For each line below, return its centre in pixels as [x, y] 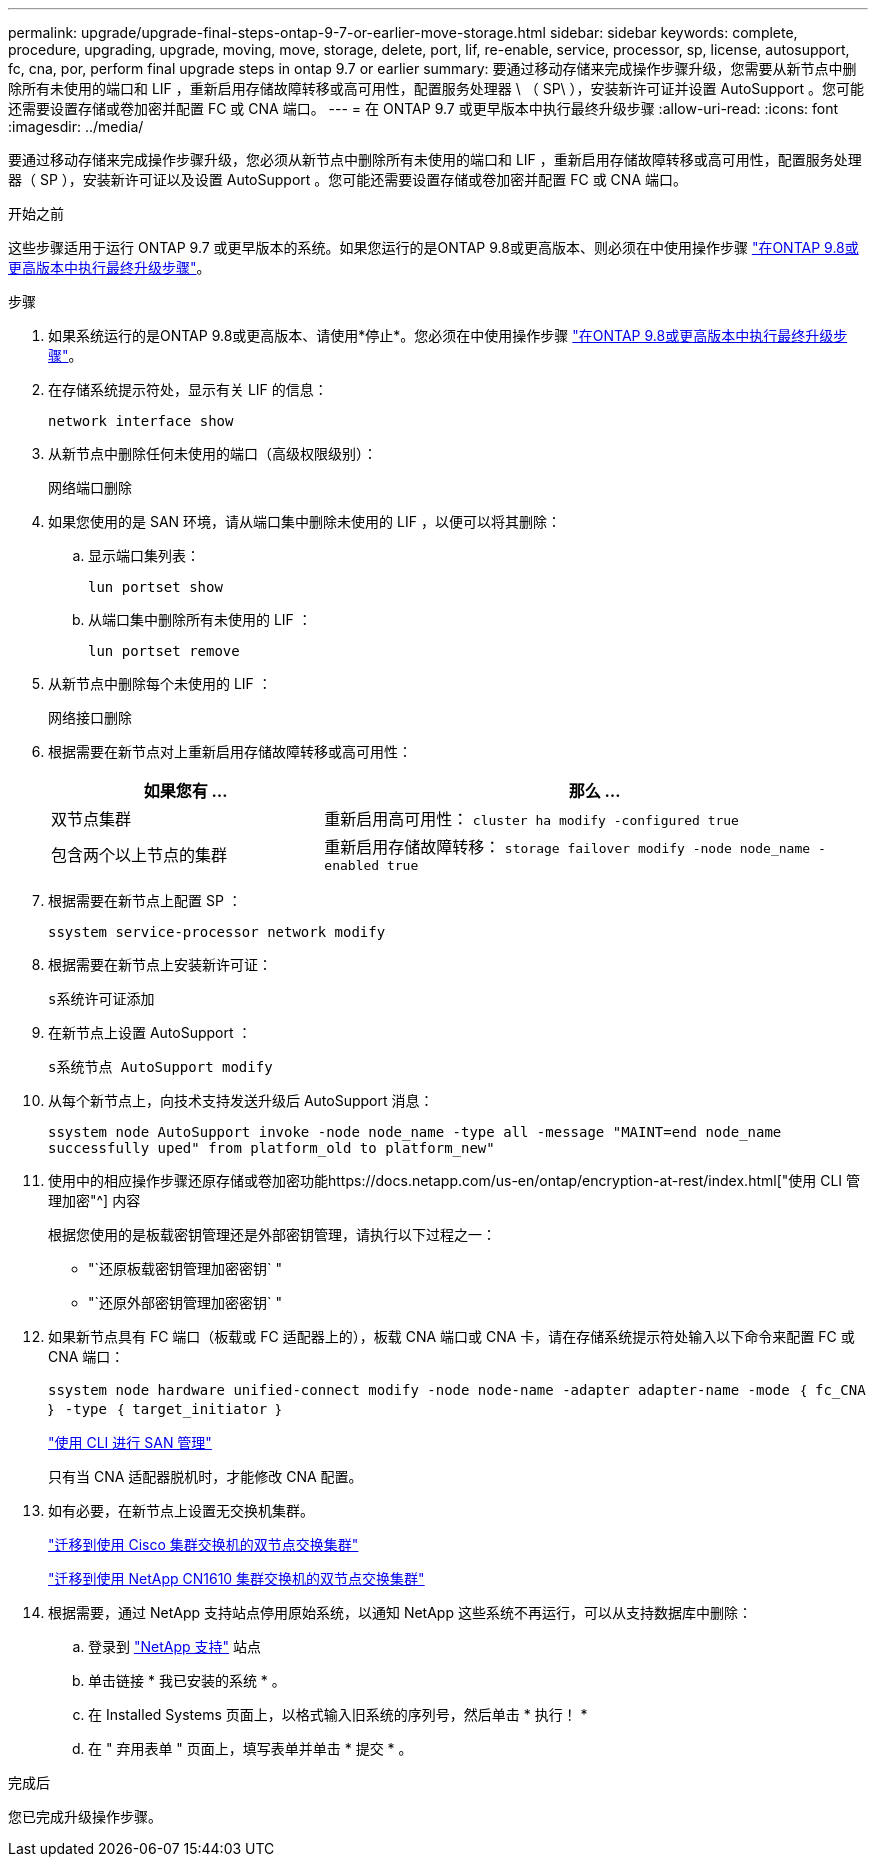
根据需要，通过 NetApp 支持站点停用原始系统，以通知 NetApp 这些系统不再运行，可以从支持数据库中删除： [400, 1612]
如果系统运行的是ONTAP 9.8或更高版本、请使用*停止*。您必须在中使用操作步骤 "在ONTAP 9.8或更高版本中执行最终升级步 [448, 335]
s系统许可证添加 [101, 999]
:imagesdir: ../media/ [76, 126]
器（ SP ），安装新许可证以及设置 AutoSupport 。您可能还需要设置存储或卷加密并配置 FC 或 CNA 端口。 [347, 179]
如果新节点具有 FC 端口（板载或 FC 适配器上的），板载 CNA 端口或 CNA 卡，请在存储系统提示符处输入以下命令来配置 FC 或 [451, 1336]
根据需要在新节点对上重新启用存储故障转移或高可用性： [230, 751]
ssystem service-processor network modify [217, 932]
